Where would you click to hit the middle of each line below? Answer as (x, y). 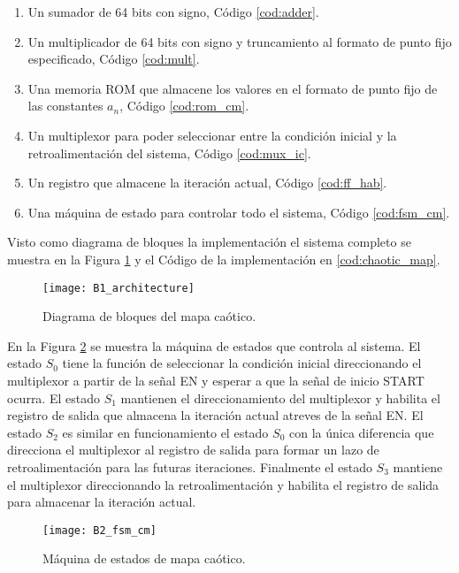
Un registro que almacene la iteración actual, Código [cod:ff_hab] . (207, 183)
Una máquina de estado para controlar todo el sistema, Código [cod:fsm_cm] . (239, 212)
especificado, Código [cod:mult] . (114, 59)
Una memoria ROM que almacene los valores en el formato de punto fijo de (233, 88)
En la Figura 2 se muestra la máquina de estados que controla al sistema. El (214, 345)
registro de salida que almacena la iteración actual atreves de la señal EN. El (215, 415)
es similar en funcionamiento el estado (165, 432)
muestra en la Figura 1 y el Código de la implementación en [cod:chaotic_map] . (224, 259)
